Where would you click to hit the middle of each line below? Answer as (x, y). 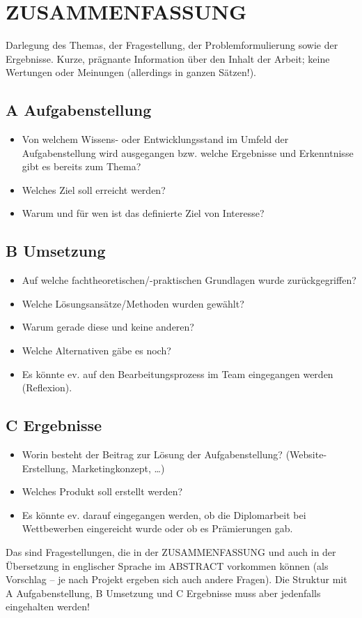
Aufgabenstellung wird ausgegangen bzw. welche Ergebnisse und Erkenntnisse (188, 152)
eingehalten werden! (48, 606)
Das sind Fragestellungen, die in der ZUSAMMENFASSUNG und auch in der (171, 552)
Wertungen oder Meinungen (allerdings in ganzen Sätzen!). (131, 72)
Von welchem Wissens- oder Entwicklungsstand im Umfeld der (155, 139)
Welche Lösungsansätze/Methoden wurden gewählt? (133, 303)
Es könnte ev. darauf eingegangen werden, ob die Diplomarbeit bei (164, 514)
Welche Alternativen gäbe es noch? (96, 351)
